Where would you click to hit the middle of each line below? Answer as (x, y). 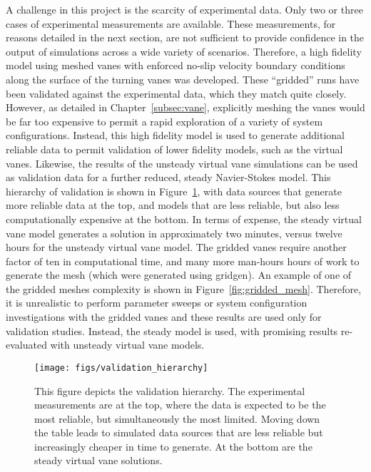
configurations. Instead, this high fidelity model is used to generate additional (175, 135)
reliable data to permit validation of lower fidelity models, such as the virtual (174, 149)
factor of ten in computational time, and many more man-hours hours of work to (183, 261)
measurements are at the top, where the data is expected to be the (180, 405)
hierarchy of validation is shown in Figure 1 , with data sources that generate (174, 191)
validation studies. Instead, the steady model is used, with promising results (172, 330)
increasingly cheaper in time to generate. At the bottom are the (173, 446)
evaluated (26, 345)
